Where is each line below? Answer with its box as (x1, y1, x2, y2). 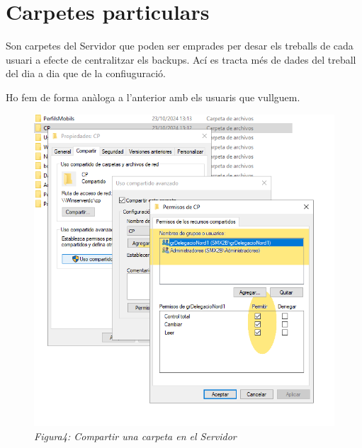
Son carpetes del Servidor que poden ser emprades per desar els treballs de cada (6, 38, 353, 53)
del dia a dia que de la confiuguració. (6, 66, 166, 81)
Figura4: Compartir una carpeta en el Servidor (34, 428, 237, 443)
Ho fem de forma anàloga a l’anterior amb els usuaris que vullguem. (6, 89, 300, 104)
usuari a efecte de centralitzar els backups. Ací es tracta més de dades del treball (6, 52, 356, 67)
